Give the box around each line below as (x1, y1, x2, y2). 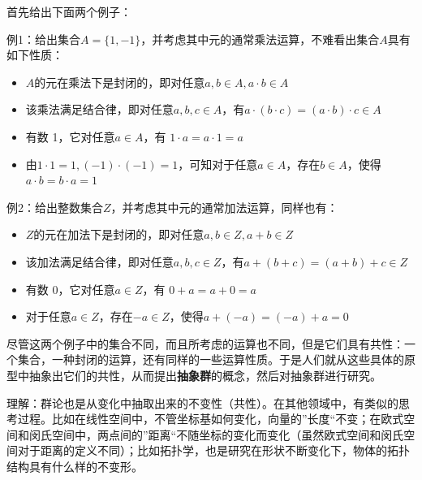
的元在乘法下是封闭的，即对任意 (34, 73, 205, 90)
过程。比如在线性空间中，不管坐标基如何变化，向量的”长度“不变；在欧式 (17, 410, 404, 427)
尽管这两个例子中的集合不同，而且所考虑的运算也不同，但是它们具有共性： (6, 335, 404, 352)
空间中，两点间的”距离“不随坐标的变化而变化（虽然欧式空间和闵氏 (51, 426, 404, 443)
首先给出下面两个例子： (6, 3, 131, 19)
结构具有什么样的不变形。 (6, 457, 143, 474)
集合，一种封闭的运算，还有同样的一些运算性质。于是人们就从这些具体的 (17, 351, 404, 368)
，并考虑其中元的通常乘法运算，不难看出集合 (140, 30, 380, 47)
